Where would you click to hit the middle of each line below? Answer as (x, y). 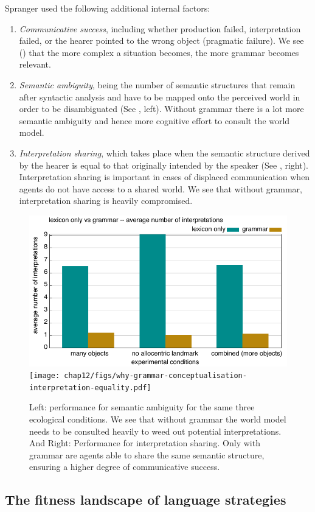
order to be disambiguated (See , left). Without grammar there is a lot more (161, 109)
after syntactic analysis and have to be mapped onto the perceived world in (160, 96)
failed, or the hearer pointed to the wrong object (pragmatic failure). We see (161, 40)
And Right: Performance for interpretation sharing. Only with (145, 443)
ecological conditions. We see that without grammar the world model (158, 419)
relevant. (35, 64)
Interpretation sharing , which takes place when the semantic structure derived (164, 153)
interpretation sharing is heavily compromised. (106, 201)
